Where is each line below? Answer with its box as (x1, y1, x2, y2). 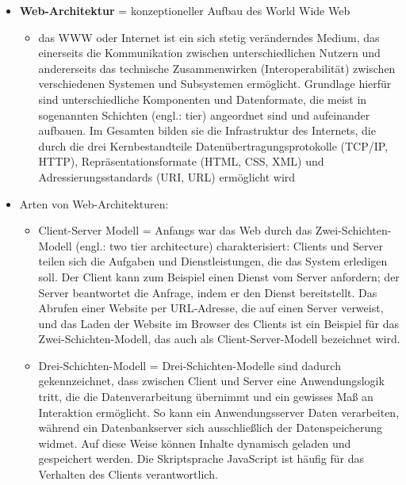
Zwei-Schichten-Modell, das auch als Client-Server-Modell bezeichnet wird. (38, 330, 400, 347)
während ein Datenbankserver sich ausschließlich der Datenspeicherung (38, 419, 383, 436)
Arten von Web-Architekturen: (19, 195, 169, 212)
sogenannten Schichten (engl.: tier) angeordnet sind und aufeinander (38, 106, 370, 123)
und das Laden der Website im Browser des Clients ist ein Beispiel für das (38, 315, 399, 331)
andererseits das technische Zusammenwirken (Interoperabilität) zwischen (38, 59, 396, 76)
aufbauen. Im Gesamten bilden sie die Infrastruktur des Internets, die (38, 122, 376, 139)
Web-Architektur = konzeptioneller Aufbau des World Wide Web (19, 2, 350, 18)
